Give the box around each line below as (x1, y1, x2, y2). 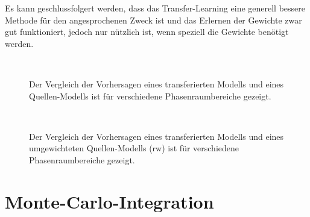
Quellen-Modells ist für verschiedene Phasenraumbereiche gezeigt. (29, 89, 271, 102)
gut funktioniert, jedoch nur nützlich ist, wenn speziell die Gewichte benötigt (5, 25, 289, 38)
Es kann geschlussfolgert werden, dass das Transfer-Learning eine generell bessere (5, 2, 306, 14)
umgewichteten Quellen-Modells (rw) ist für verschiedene (29, 142, 239, 154)
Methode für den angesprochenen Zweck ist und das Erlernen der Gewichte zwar (5, 13, 302, 26)
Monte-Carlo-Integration (5, 189, 214, 213)
